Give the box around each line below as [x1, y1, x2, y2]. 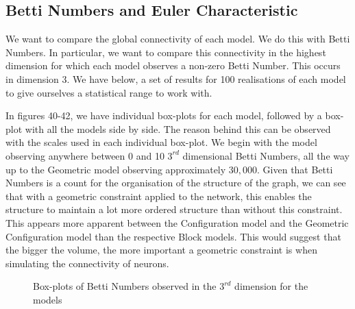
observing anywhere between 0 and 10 [5, 148, 164, 162]
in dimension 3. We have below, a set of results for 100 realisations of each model [5, 71, 346, 86]
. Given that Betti [257, 162, 333, 176]
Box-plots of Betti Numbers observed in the [33, 279, 217, 293]
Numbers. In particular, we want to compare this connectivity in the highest [5, 45, 326, 59]
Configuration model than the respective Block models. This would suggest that [5, 229, 341, 243]
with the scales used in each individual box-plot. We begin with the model [5, 135, 317, 149]
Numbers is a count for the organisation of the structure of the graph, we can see [5, 175, 346, 190]
